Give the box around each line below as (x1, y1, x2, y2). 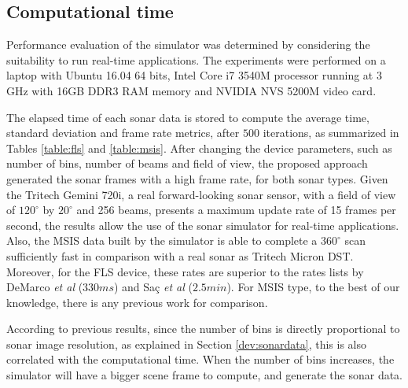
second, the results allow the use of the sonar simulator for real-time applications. (6, 216, 399, 233)
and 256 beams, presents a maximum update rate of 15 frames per (76, 201, 396, 218)
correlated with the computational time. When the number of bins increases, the (6, 351, 395, 368)
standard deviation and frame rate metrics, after (6, 124, 240, 141)
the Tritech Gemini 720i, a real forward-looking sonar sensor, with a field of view (6, 186, 396, 202)
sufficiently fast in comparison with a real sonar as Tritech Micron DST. (6, 247, 354, 264)
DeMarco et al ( (6, 279, 83, 295)
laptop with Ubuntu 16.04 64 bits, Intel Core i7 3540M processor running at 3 (6, 67, 382, 83)
